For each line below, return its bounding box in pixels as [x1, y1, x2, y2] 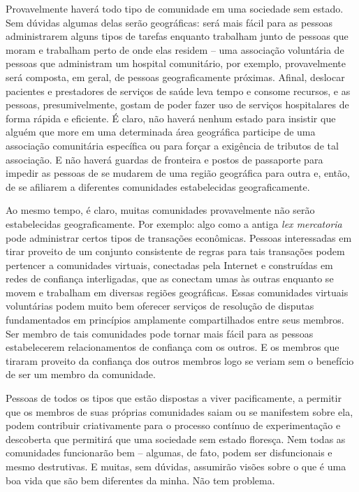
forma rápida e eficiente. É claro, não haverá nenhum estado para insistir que [6, 110, 336, 125]
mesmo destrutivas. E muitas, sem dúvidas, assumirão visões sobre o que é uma [6, 459, 346, 473]
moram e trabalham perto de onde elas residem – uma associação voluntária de [6, 42, 344, 57]
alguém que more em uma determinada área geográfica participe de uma [6, 124, 316, 139]
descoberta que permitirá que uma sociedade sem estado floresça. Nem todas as [6, 431, 346, 446]
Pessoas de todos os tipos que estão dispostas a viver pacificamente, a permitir [6, 391, 342, 405]
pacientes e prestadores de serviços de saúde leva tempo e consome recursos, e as [6, 83, 351, 98]
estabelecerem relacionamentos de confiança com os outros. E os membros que [6, 340, 339, 354]
